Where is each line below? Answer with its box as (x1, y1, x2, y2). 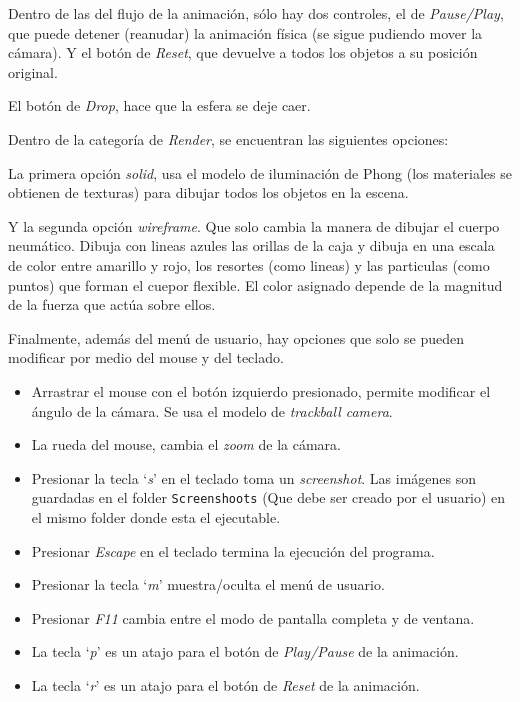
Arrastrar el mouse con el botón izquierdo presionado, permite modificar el (31, 380, 491, 401)
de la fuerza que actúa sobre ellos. (8, 294, 216, 315)
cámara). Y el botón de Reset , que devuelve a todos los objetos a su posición (8, 42, 478, 63)
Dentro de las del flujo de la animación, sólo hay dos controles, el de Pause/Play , (8, 3, 504, 23)
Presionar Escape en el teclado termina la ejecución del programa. (31, 540, 435, 561)
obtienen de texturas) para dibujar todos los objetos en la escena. (8, 182, 409, 203)
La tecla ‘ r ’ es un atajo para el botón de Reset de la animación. (31, 674, 420, 695)
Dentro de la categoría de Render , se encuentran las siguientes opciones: (8, 128, 449, 149)
